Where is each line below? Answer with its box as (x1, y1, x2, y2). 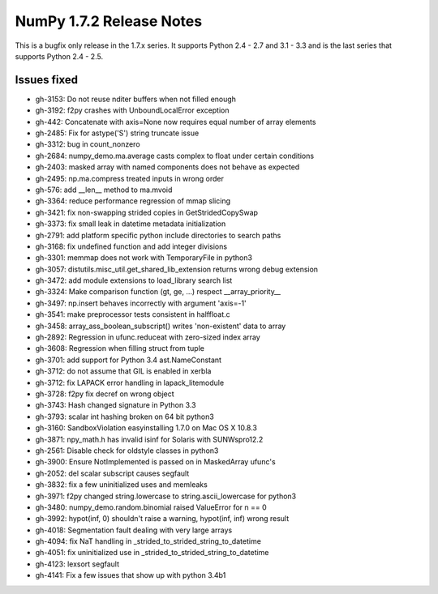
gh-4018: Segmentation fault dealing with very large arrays (35, 525, 233, 535)
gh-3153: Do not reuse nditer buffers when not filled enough (35, 94, 237, 104)
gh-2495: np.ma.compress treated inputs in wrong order (35, 173, 225, 183)
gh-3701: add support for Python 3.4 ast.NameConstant (35, 355, 222, 365)
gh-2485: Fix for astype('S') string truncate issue (35, 128, 200, 138)
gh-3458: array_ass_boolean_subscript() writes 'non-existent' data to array (35, 321, 286, 331)
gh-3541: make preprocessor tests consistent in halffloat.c (35, 310, 230, 319)
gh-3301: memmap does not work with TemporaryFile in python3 (35, 253, 253, 263)
